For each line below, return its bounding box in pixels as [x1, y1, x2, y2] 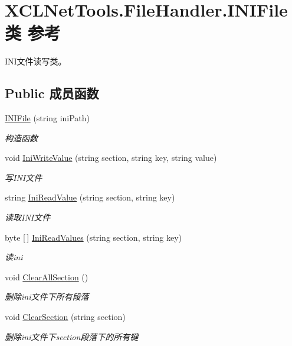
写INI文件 [5, 171, 42, 183]
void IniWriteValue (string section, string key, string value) [5, 151, 217, 164]
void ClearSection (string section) [5, 311, 126, 323]
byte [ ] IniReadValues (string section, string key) [5, 231, 182, 243]
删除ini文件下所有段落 [5, 290, 89, 303]
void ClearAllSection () [5, 270, 88, 283]
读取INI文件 [5, 211, 51, 224]
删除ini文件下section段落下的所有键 [5, 330, 139, 342]
